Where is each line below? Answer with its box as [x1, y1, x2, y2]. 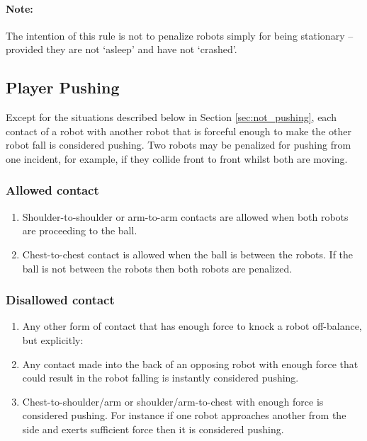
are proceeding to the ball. [22, 223, 137, 238]
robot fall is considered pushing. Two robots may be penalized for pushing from [6, 137, 351, 152]
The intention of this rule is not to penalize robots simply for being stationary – [6, 28, 354, 42]
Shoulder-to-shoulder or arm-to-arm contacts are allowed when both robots [22, 209, 349, 224]
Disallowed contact [6, 291, 115, 309]
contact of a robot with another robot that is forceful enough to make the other [6, 123, 351, 138]
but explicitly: [22, 332, 84, 347]
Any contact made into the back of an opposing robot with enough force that [22, 356, 358, 371]
